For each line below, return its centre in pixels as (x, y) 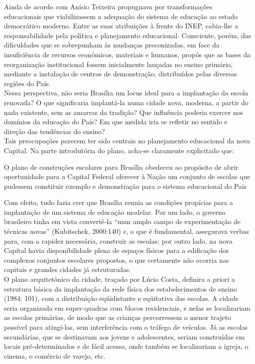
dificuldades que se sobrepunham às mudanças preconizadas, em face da (112, 45)
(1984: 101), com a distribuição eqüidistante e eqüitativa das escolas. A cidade (121, 298)
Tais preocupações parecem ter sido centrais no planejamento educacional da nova (127, 141)
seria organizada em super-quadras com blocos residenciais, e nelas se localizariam (127, 307)
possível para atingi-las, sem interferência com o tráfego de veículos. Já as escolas (126, 327)
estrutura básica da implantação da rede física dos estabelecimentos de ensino (121, 288)
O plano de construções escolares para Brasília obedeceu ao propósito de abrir (121, 167)
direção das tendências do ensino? (54, 131)
